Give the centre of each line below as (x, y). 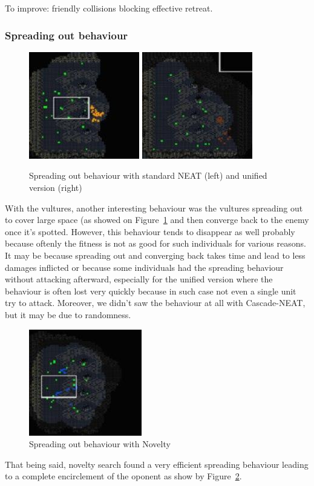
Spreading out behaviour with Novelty (100, 444)
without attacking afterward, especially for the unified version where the (139, 279)
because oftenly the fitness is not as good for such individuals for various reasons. (155, 243)
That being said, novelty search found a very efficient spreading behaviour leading (157, 464)
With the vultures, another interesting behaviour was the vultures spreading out (154, 208)
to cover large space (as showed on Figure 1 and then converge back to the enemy (157, 220)
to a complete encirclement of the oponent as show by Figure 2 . (123, 476)
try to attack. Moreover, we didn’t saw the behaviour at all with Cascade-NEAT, (155, 303)
